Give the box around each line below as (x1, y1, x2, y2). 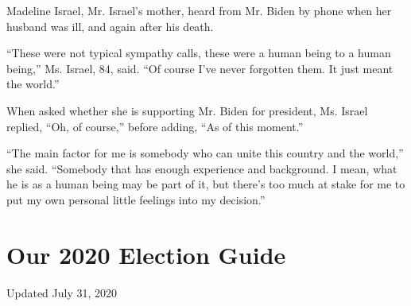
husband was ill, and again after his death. (6, 17, 214, 34)
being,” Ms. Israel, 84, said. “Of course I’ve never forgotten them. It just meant (6, 60, 394, 76)
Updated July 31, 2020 (6, 284, 118, 300)
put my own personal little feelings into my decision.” (6, 191, 266, 207)
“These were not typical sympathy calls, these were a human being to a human (6, 45, 391, 61)
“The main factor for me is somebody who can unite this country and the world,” (6, 145, 404, 161)
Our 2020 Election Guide (6, 238, 286, 270)
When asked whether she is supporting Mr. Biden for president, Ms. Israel (6, 102, 368, 118)
